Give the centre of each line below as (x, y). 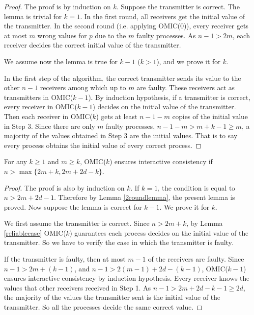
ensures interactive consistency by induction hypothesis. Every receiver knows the (127, 278)
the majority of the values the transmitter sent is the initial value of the (112, 297)
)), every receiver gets (216, 26)
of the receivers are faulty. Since (196, 259)
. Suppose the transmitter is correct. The (178, 6)
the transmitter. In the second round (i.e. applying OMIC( (92, 26)
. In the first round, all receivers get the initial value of (163, 16)
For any (15, 161)
